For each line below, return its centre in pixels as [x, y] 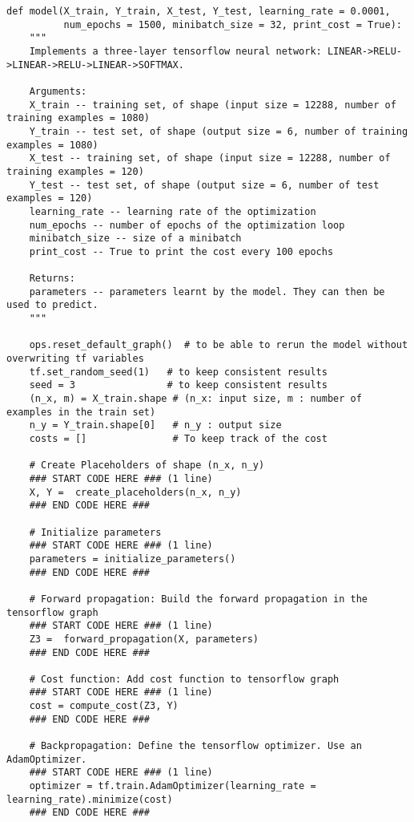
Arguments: [58, 91]
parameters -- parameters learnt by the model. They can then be [207, 292]
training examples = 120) [75, 171]
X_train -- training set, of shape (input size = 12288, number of [213, 105]
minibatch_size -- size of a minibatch [135, 239]
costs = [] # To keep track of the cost [178, 439]
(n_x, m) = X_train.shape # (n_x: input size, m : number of [195, 399]
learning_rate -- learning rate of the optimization [173, 211]
